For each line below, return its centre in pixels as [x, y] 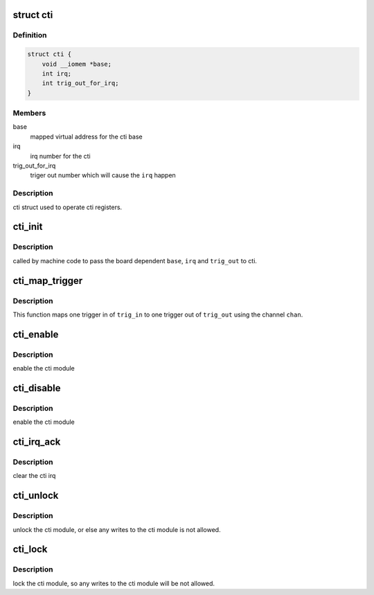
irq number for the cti [60, 156]
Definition [30, 35]
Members [29, 113]
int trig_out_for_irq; [80, 83]
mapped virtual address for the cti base [87, 136]
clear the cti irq [34, 476]
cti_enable [36, 334]
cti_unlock [36, 496]
